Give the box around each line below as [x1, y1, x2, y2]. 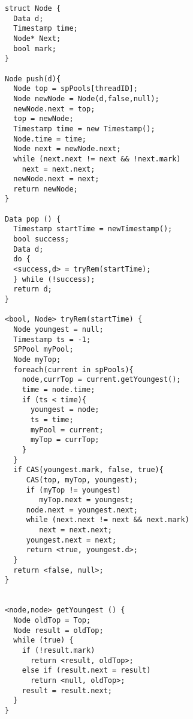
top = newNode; [13, 114, 74, 123]
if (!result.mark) [22, 646, 95, 655]
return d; [13, 285, 52, 294]
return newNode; [13, 184, 78, 193]
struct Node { [5, 4, 61, 13]
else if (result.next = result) [22, 666, 151, 675]
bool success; [13, 235, 70, 244]
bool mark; [13, 44, 56, 53]
